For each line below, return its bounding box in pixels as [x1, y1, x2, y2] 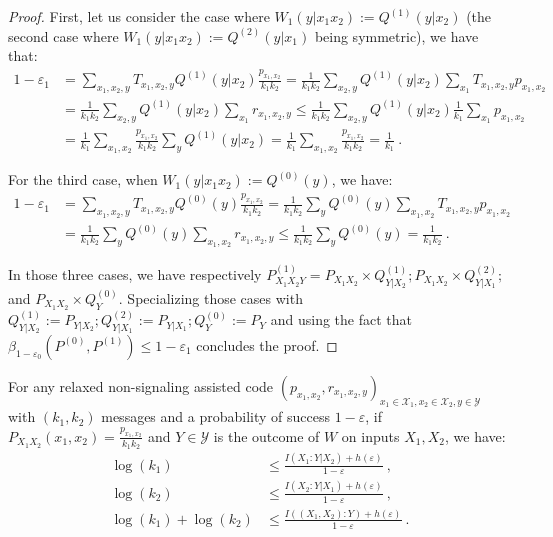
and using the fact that [270, 309, 412, 330]
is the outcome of [213, 425, 320, 446]
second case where [8, 25, 119, 46]
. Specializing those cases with [118, 287, 303, 308]
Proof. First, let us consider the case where [8, 6, 270, 26]
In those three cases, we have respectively [8, 264, 262, 285]
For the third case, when [8, 169, 158, 190]
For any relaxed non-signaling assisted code [8, 375, 274, 396]
